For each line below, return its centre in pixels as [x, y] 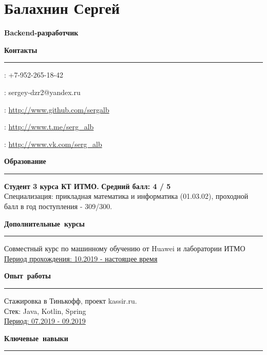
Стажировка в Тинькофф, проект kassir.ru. [71, 301]
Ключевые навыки [36, 338]
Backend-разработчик [41, 33]
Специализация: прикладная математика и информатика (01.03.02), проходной [126, 196]
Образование [25, 161]
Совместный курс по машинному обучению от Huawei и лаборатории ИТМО [125, 248]
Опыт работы [28, 276]
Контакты [21, 50]
